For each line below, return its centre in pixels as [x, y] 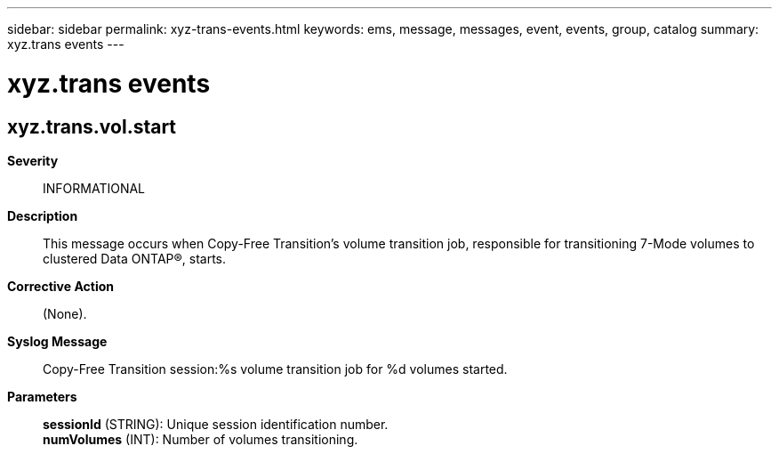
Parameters [42, 396]
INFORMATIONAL [94, 188]
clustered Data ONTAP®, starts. [135, 258]
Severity [33, 160]
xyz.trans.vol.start [92, 126]
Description [43, 215]
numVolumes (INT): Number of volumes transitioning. [201, 439]
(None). [65, 313]
